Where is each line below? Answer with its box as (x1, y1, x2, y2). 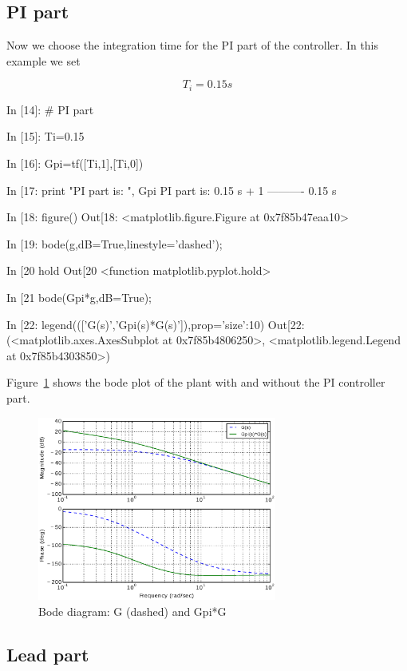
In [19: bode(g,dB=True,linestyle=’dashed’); (6, 235, 223, 252)
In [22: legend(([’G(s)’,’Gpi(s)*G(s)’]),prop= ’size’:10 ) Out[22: (6, 316, 305, 332)
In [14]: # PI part (6, 101, 94, 117)
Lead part (6, 641, 89, 666)
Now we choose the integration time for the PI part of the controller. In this (6, 37, 379, 54)
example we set (6, 52, 81, 69)
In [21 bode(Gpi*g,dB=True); (6, 289, 152, 305)
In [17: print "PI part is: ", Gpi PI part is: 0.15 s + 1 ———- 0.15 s (6, 181, 337, 198)
